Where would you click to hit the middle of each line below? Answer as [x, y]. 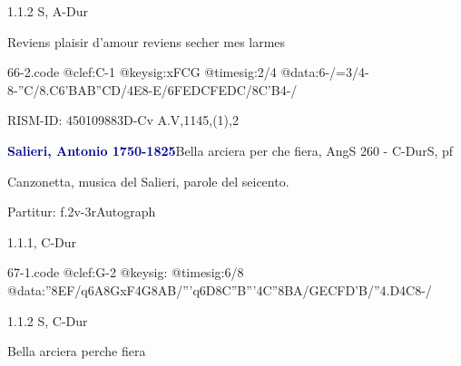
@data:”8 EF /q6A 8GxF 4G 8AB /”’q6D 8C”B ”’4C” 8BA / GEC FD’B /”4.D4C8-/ [220, 289]
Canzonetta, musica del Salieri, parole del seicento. [148, 181]
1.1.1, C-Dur [42, 241]
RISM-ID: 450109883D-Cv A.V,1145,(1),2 [123, 120]
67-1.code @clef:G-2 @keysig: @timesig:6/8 [126, 272]
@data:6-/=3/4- [325, 72]
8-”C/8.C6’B [43, 89]
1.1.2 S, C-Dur [48, 320]
